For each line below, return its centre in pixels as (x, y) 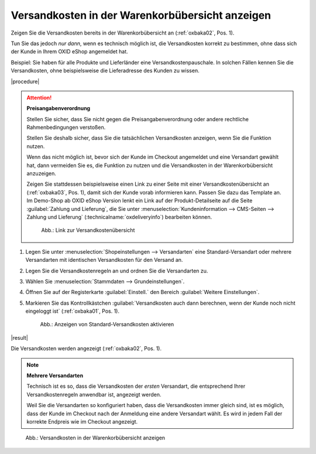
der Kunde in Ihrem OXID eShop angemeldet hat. (69, 52)
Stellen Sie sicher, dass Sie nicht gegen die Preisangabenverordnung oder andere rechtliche (138, 119)
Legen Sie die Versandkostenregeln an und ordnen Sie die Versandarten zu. (117, 271)
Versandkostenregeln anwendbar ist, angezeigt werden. (94, 394)
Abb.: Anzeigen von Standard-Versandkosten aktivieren (107, 325)
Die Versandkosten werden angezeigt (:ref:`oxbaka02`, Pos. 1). (86, 349)
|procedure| (25, 81)
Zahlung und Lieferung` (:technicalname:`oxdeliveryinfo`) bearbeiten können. (119, 217)
